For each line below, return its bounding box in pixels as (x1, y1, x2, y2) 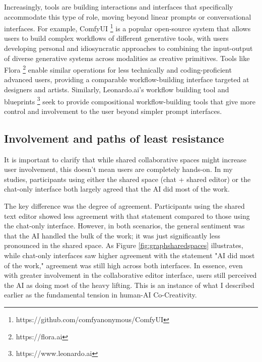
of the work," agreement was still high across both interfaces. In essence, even (4, 260, 243, 270)
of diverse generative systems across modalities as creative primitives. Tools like (4, 52, 250, 63)
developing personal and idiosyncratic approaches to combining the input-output (4, 43, 253, 53)
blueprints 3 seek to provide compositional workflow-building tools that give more (4, 94, 256, 106)
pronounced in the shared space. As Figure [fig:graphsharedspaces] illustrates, (4, 240, 243, 251)
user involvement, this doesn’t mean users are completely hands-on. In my (4, 164, 233, 174)
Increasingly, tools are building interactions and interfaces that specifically (4, 2, 233, 12)
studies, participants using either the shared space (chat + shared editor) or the (4, 173, 251, 184)
